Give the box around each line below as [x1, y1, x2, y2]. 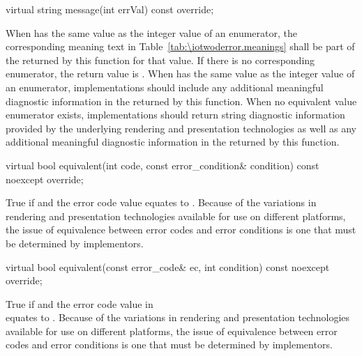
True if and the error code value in [6, 296, 153, 311]
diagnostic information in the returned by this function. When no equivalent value [6, 93, 357, 108]
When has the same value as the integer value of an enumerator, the [6, 25, 297, 40]
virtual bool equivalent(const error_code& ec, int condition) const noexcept [6, 259, 330, 274]
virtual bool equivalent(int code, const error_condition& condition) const [6, 157, 319, 172]
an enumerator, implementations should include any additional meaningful [6, 79, 324, 94]
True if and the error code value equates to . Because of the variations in [6, 195, 317, 210]
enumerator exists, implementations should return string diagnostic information [6, 107, 345, 122]
